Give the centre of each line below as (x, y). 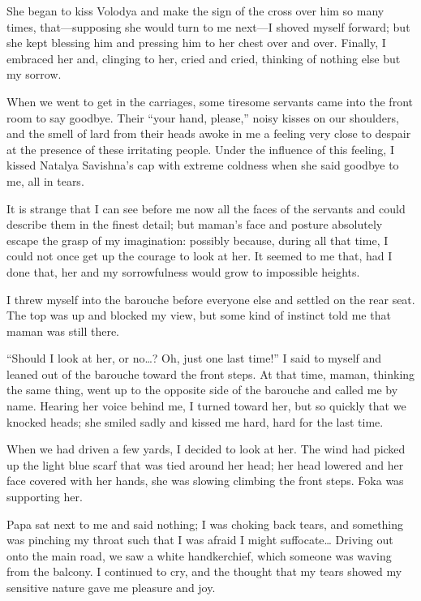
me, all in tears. (45, 180)
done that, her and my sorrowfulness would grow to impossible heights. (183, 271)
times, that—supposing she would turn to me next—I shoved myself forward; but (208, 26)
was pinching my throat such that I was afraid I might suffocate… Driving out (200, 540)
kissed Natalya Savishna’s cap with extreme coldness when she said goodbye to (203, 165)
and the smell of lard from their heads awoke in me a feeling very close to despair (209, 133)
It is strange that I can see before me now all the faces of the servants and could (206, 208)
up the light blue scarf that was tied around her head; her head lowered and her (205, 464)
